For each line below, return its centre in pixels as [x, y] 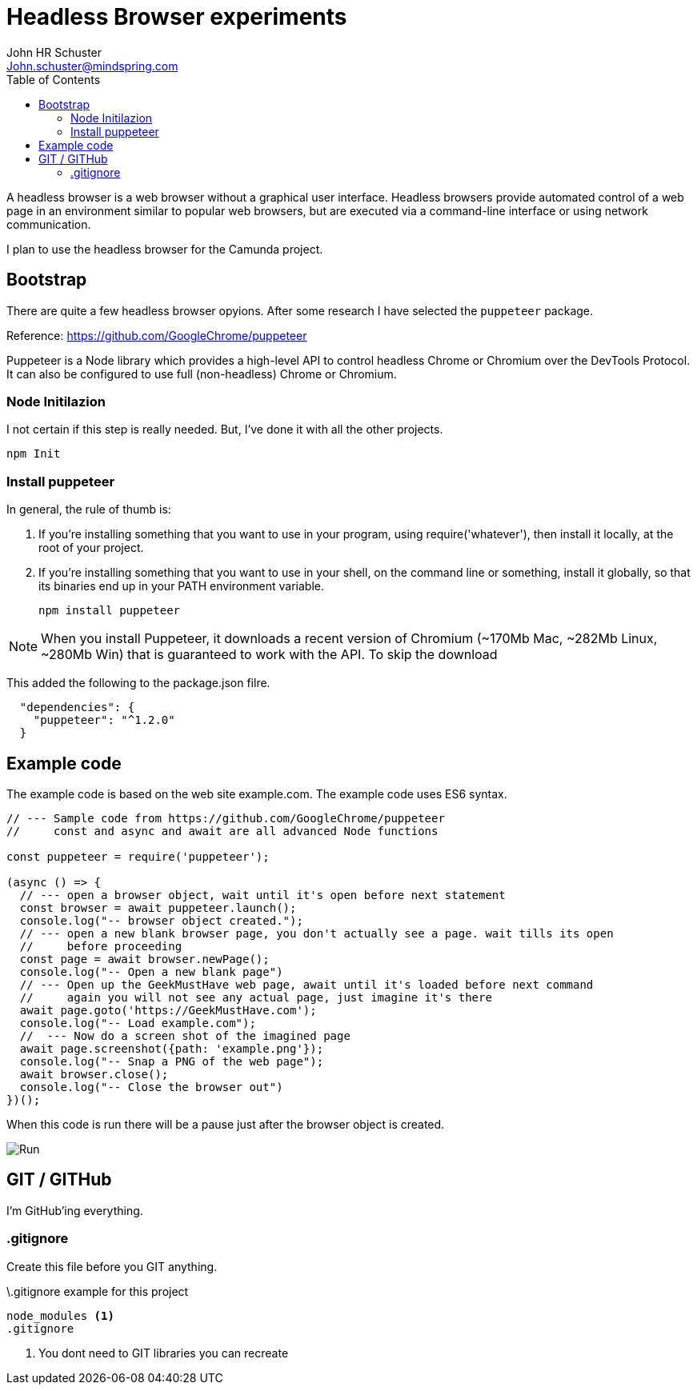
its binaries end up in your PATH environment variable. [181, 586]
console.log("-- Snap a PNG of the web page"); [172, 1061]
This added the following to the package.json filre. [138, 683]
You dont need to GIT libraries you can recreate [164, 1353]
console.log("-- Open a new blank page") [151, 971]
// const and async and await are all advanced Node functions [222, 831]
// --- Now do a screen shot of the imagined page [185, 1035]
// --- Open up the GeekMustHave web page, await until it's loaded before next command [306, 984]
